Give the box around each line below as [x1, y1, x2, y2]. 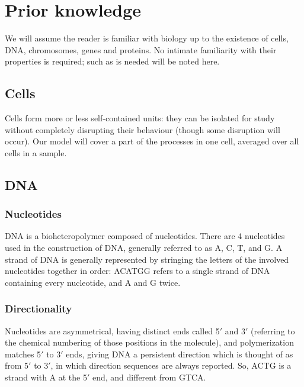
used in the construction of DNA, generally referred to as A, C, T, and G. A [5, 241, 283, 254]
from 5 [5, 359, 29, 372]
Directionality [5, 301, 72, 316]
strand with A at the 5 [5, 371, 87, 383]
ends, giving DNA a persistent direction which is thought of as [66, 347, 293, 360]
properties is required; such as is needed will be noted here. [5, 55, 220, 67]
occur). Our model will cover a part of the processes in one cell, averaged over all [5, 135, 299, 147]
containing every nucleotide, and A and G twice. [5, 276, 181, 288]
